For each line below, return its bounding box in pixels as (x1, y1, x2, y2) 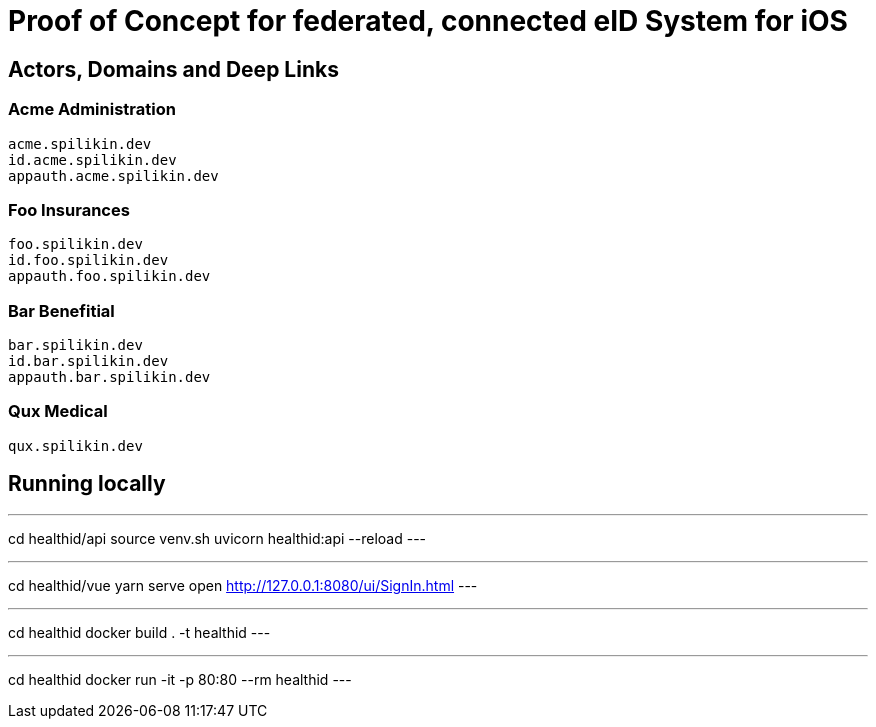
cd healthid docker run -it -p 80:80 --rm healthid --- (8, 670, 352, 688)
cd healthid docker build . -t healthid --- (8, 623, 271, 641)
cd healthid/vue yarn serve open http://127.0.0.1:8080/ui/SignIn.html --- (8, 576, 478, 594)
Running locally (8, 471, 166, 497)
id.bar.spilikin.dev (8, 353, 169, 370)
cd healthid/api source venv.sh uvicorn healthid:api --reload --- (8, 529, 427, 547)
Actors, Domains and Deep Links (8, 56, 339, 82)
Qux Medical (8, 401, 108, 422)
